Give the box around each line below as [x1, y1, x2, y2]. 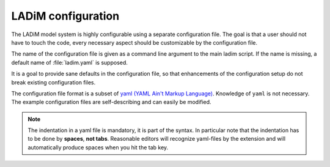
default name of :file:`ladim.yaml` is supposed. [11, 59, 128, 66]
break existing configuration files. [11, 78, 96, 86]
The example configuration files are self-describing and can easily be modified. [11, 98, 211, 106]
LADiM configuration [11, 9, 120, 23]
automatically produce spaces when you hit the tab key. [28, 144, 169, 151]
